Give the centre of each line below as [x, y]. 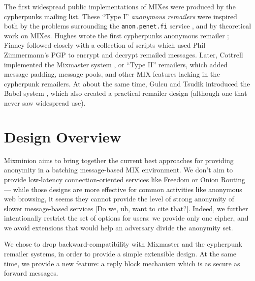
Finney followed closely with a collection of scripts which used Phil [105, 45]
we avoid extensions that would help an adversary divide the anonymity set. [119, 227]
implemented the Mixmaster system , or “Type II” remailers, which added [116, 64]
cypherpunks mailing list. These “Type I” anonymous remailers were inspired [121, 16]
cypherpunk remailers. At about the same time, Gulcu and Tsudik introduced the [127, 83]
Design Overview [63, 136]
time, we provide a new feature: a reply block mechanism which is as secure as [122, 263]
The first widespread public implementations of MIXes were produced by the [120, 6]
